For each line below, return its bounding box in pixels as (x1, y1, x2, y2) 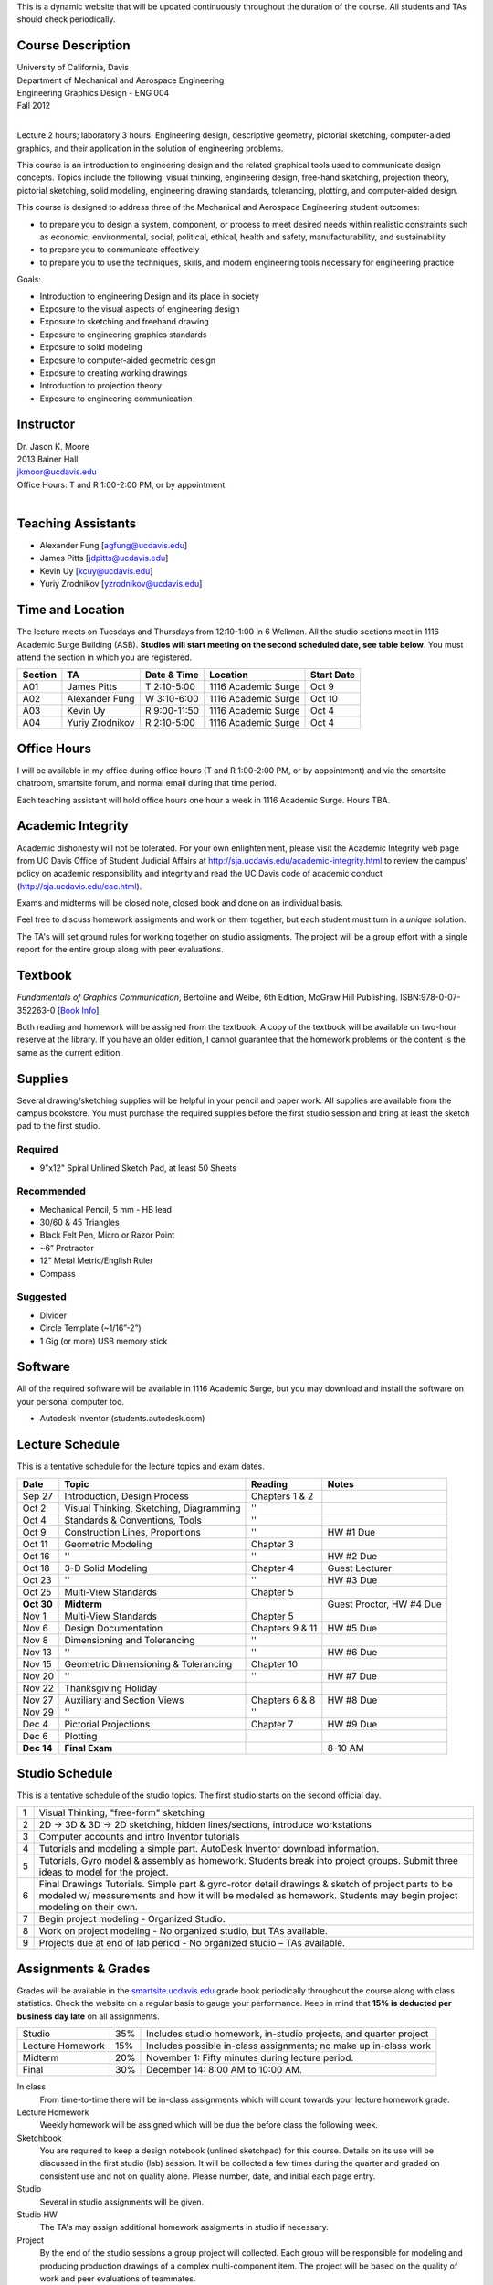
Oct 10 (310, 693, 338, 706)
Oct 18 (22, 1561, 50, 1574)
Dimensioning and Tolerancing (64, 1633, 195, 1646)
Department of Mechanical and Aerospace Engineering (16, 74, 225, 86)
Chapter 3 (251, 1537, 294, 1550)
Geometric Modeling (64, 1537, 152, 1550)
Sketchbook (16, 2132, 63, 2143)
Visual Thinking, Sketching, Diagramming (64, 1502, 241, 1514)
